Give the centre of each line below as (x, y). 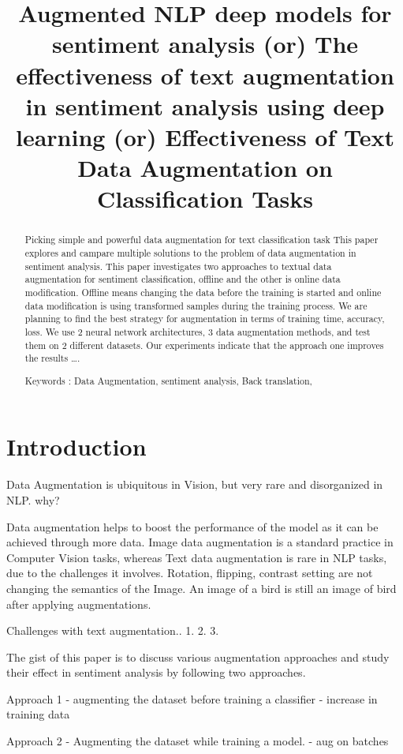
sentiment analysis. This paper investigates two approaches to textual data (178, 266)
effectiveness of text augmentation (205, 75)
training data (38, 714)
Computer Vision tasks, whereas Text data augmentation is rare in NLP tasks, (197, 557)
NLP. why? (33, 499)
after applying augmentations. (79, 604)
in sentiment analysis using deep (205, 105)
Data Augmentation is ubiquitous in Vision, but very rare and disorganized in (195, 484)
